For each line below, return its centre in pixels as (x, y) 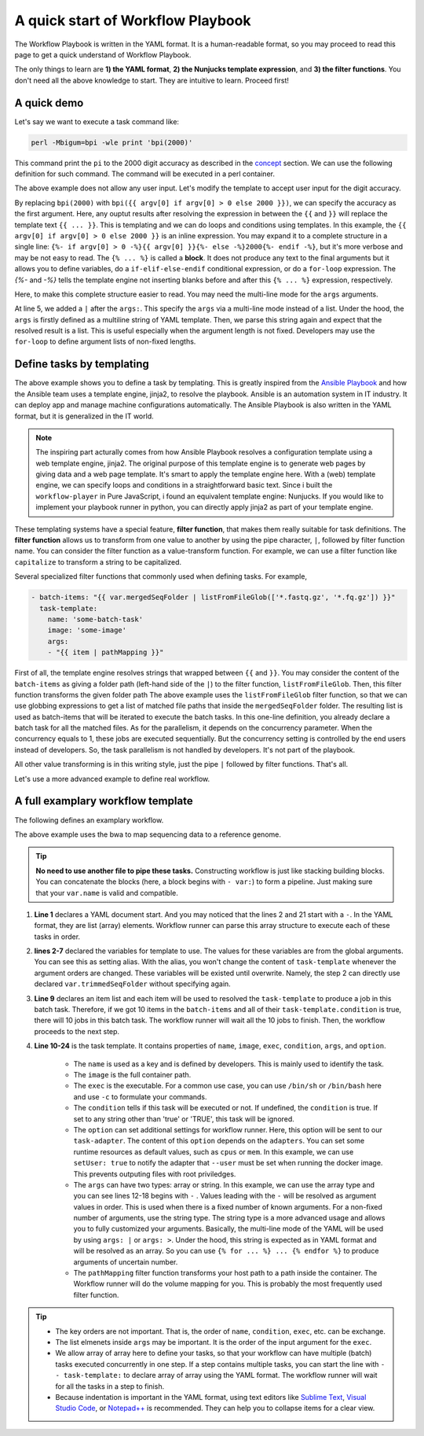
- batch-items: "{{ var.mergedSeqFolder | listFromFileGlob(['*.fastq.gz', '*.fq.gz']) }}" (213, 597)
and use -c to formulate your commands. (140, 1096)
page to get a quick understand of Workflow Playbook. (103, 54)
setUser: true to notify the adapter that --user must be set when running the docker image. (228, 1163)
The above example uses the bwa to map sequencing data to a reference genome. (148, 834)
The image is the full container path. (132, 1074)
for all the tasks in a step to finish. (110, 1386)
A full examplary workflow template (104, 801)
